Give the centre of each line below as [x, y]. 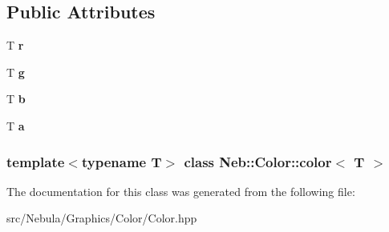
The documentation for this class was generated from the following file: [181, 191]
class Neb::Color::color [258, 161]
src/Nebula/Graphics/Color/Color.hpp [102, 218]
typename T [122, 161]
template [36, 161]
